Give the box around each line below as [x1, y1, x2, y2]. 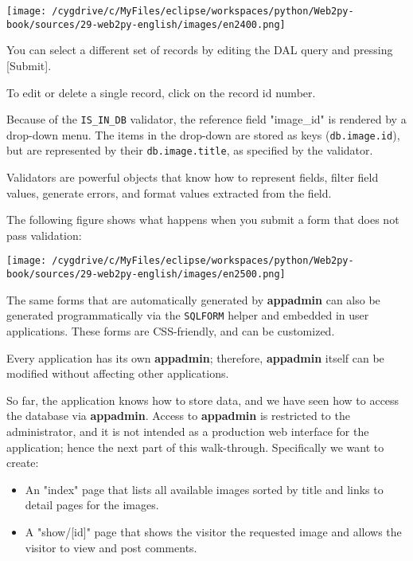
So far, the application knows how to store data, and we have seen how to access [6, 391, 399, 408]
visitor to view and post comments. [25, 539, 197, 555]
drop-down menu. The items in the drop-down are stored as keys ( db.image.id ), [6, 126, 400, 143]
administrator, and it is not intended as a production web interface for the [6, 422, 369, 439]
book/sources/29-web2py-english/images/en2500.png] [6, 269, 286, 280]
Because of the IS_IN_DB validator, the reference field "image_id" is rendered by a [6, 111, 407, 127]
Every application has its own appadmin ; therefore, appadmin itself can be [6, 349, 384, 366]
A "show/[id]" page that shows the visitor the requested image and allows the [25, 523, 402, 539]
